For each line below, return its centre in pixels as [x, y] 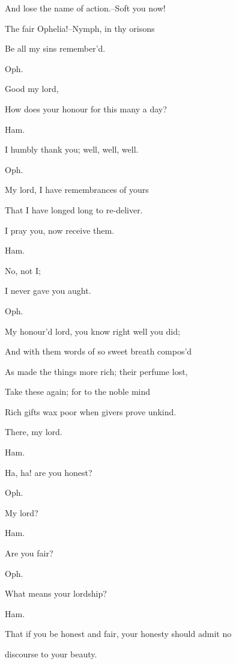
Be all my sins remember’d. [55, 48]
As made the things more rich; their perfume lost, [96, 371]
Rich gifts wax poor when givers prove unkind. [91, 411]
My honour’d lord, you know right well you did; [92, 331]
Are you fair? [29, 553]
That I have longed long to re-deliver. [74, 209]
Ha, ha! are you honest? [49, 472]
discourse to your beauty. [51, 654]
